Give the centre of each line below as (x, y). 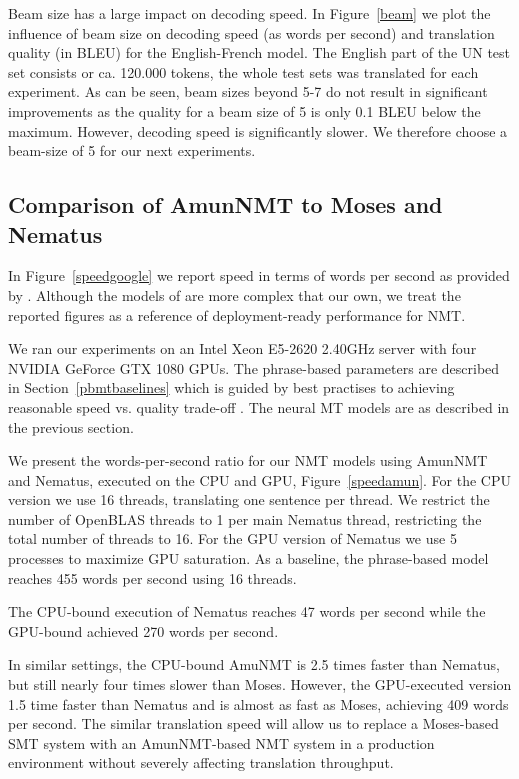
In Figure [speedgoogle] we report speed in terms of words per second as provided (259, 275)
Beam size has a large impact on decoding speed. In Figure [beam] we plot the (249, 13)
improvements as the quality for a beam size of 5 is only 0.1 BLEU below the (244, 110)
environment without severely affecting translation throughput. (201, 762)
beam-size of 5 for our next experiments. (132, 150)
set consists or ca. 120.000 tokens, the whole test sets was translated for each (243, 71)
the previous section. (71, 426)
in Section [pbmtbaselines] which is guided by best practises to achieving (231, 387)
